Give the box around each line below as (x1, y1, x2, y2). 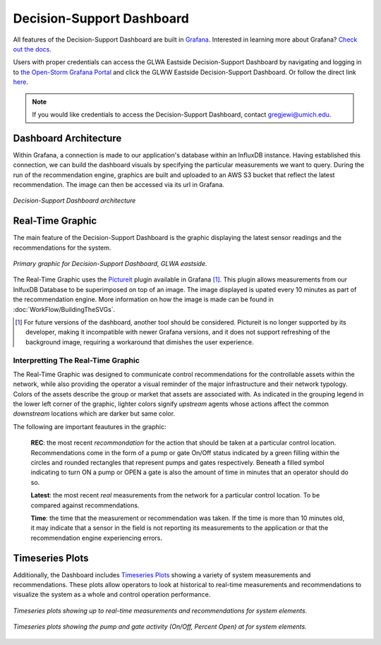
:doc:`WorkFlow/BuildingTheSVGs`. (13, 305, 116, 313)
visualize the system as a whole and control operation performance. (13, 590, 211, 599)
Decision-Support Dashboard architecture (13, 196, 136, 205)
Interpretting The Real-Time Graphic (13, 355, 140, 365)
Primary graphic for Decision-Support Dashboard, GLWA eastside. (13, 260, 207, 268)
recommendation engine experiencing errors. (30, 534, 162, 542)
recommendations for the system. (13, 243, 111, 252)
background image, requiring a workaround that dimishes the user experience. (25, 337, 254, 346)
